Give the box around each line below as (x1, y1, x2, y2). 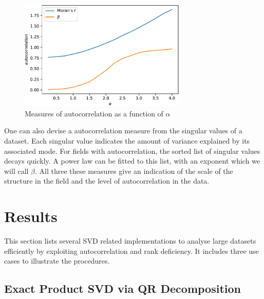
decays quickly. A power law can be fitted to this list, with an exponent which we (4, 155, 260, 166)
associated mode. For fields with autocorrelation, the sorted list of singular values (4, 145, 260, 156)
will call (4, 165, 29, 176)
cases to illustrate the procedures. (4, 255, 110, 266)
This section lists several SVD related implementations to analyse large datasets (4, 235, 256, 246)
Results (4, 206, 58, 227)
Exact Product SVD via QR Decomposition (4, 281, 241, 296)
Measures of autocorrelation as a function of (25, 108, 163, 118)
